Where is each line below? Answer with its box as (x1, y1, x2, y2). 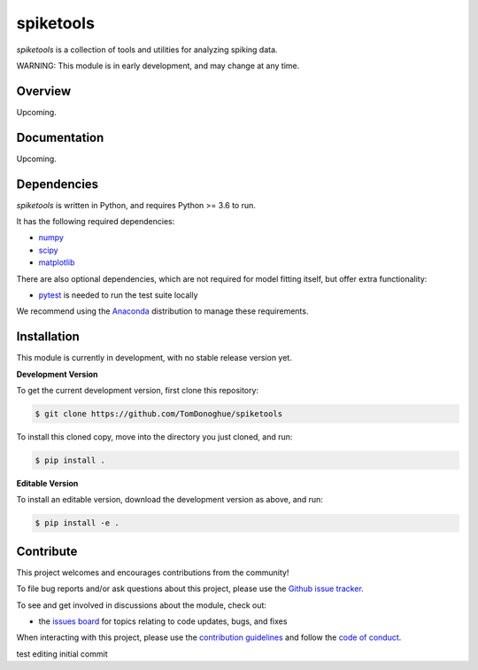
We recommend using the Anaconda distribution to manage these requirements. (16, 306, 309, 316)
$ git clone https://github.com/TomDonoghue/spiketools (35, 409, 283, 419)
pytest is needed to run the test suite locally (38, 290, 198, 300)
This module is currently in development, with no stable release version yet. (16, 353, 292, 363)
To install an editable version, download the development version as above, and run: (16, 495, 323, 505)
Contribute (16, 543, 78, 558)
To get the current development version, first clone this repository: (16, 386, 259, 396)
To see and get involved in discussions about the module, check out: (16, 599, 267, 611)
